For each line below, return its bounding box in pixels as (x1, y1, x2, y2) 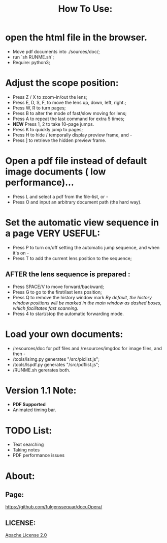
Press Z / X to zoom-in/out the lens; (12, 94, 87, 100)
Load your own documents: (5, 328, 123, 340)
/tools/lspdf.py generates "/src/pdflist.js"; (12, 361, 100, 367)
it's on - (12, 250, 29, 256)
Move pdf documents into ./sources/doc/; (12, 48, 100, 54)
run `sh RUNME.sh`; (12, 54, 54, 60)
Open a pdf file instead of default (5, 155, 147, 167)
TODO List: (5, 424, 52, 436)
